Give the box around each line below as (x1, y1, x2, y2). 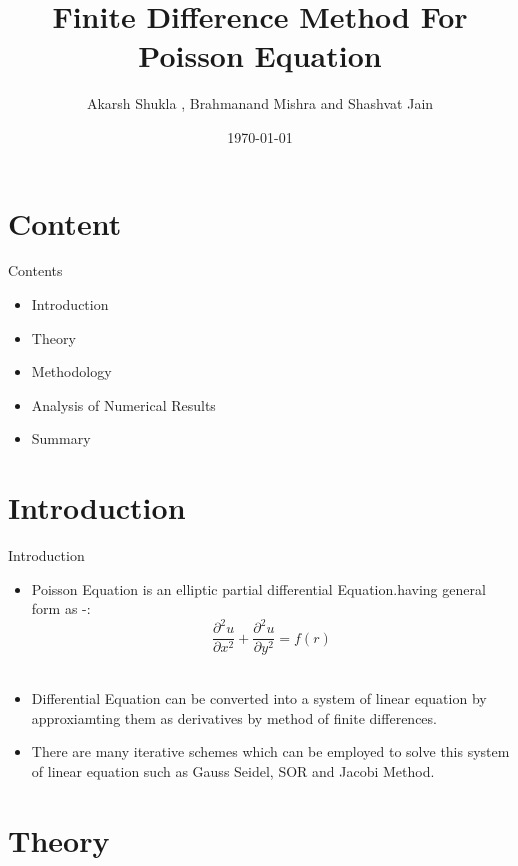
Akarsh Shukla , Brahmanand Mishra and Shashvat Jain (86, 93, 434, 114)
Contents (8, 260, 63, 281)
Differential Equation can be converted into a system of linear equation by (31, 688, 487, 709)
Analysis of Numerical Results (31, 394, 216, 415)
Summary (31, 428, 91, 449)
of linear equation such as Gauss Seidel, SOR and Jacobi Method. (31, 760, 435, 781)
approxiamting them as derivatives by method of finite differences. (31, 707, 437, 728)
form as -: (31, 598, 91, 619)
